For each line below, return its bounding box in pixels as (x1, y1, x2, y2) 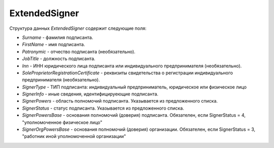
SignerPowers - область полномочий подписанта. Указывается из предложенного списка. (22, 98, 218, 104)
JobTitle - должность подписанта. (22, 56, 96, 62)
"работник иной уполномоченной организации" (22, 133, 126, 139)
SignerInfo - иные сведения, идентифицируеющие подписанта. (22, 91, 159, 97)
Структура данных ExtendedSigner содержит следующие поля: (9, 25, 147, 31)
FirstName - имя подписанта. (22, 41, 85, 47)
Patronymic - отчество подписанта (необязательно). (22, 48, 135, 55)
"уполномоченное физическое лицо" (22, 119, 102, 125)
